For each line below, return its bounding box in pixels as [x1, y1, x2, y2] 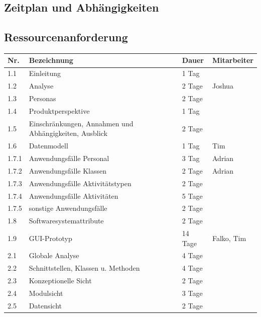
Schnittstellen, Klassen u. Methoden [29, 263, 140, 273]
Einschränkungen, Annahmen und [29, 118, 134, 128]
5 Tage [182, 190, 203, 201]
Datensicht [29, 300, 62, 310]
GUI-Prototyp [29, 232, 72, 243]
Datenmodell [29, 140, 68, 151]
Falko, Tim [212, 232, 246, 243]
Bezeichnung [29, 55, 73, 65]
